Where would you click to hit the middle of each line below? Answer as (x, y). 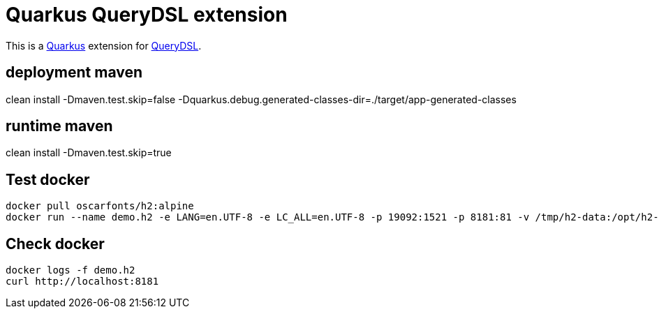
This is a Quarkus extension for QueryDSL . (104, 45)
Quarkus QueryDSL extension (147, 15)
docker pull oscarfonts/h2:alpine (100, 206)
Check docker (55, 244)
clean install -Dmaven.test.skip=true (89, 153)
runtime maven (59, 126)
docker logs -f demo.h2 (71, 270)
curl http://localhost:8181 (82, 282)
